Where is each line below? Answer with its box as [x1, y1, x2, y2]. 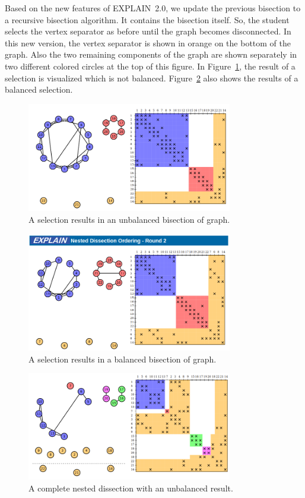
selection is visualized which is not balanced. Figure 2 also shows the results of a [5, 71, 298, 84]
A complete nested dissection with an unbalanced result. [28, 481, 233, 494]
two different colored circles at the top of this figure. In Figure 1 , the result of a [5, 59, 296, 72]
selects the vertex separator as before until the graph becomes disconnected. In [5, 25, 291, 37]
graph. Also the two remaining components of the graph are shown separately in [5, 48, 297, 61]
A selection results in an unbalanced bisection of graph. [28, 213, 230, 225]
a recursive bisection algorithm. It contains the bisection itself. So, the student [5, 13, 290, 26]
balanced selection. [5, 83, 73, 96]
